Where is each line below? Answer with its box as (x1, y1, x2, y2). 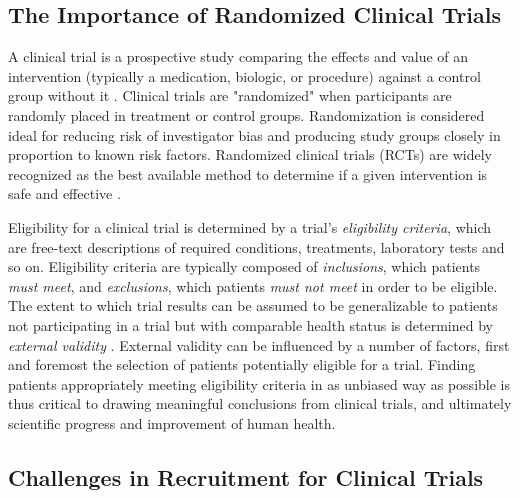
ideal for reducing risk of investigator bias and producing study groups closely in (8, 124, 501, 145)
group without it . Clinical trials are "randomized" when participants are (8, 85, 452, 106)
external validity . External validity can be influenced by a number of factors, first (8, 334, 510, 355)
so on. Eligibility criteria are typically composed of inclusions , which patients (8, 256, 481, 277)
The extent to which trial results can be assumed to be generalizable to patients (8, 295, 498, 316)
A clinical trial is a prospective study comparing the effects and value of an (8, 46, 469, 67)
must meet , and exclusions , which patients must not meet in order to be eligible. (8, 275, 498, 296)
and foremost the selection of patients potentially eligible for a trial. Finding (8, 354, 476, 375)
